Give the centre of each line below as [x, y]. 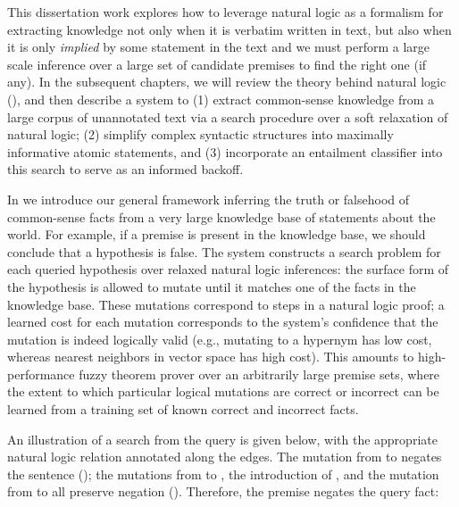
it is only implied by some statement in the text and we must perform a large [218, 47]
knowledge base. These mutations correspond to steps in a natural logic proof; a [226, 304]
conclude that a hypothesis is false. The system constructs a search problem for [224, 251]
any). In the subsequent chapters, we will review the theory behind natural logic [227, 82]
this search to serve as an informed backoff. [125, 169]
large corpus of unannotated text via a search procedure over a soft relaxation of [228, 116]
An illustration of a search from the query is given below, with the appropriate [222, 439]
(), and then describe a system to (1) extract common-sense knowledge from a [221, 99]
